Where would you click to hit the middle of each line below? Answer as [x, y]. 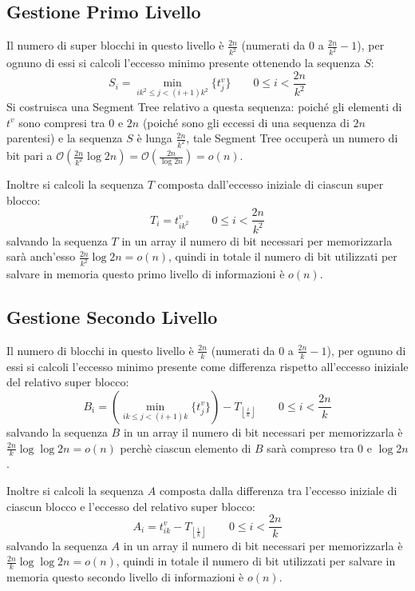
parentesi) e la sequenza [65, 138]
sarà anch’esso [41, 256]
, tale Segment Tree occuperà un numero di [292, 138]
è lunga [154, 138]
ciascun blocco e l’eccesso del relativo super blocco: [131, 506]
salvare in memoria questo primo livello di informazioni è [146, 274]
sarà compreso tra [310, 447]
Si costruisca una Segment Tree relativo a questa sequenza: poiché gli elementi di [204, 106]
